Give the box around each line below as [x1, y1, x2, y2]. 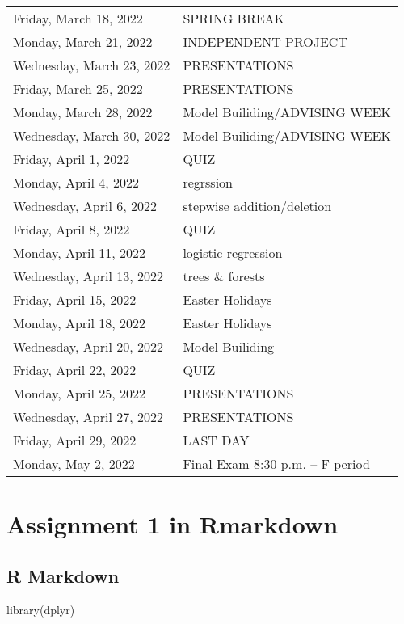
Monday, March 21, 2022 [13, 32, 153, 51]
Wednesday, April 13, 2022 [13, 267, 163, 285]
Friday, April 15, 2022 [13, 290, 137, 309]
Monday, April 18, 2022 [13, 314, 146, 332]
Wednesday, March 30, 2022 [13, 126, 170, 145]
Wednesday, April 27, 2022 [13, 407, 163, 426]
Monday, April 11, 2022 [13, 243, 146, 262]
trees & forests [183, 267, 265, 285]
